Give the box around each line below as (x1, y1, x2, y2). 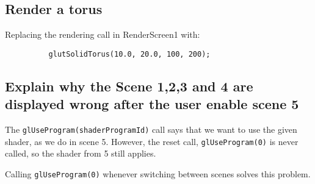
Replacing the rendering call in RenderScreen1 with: (5, 28, 200, 41)
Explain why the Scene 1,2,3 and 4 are (5, 76, 253, 95)
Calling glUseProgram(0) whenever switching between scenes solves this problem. (5, 167, 311, 180)
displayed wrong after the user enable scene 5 (5, 94, 299, 113)
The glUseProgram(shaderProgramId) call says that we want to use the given (5, 123, 297, 136)
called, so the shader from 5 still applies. (5, 147, 156, 160)
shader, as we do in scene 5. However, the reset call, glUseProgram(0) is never (5, 135, 299, 147)
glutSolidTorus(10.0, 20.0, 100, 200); (48, 49, 211, 58)
